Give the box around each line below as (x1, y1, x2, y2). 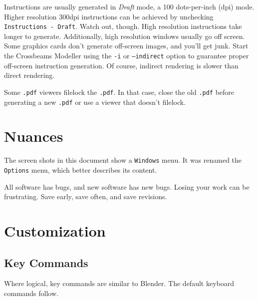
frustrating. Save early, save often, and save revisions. (4, 191, 167, 202)
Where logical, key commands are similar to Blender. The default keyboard (4, 278, 234, 289)
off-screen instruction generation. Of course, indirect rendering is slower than (4, 60, 239, 70)
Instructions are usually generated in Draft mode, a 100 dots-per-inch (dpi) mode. (4, 1, 255, 11)
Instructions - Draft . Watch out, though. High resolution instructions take (4, 21, 242, 31)
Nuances (4, 126, 63, 146)
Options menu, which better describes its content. (4, 164, 157, 175)
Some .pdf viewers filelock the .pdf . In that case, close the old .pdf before (4, 86, 235, 97)
